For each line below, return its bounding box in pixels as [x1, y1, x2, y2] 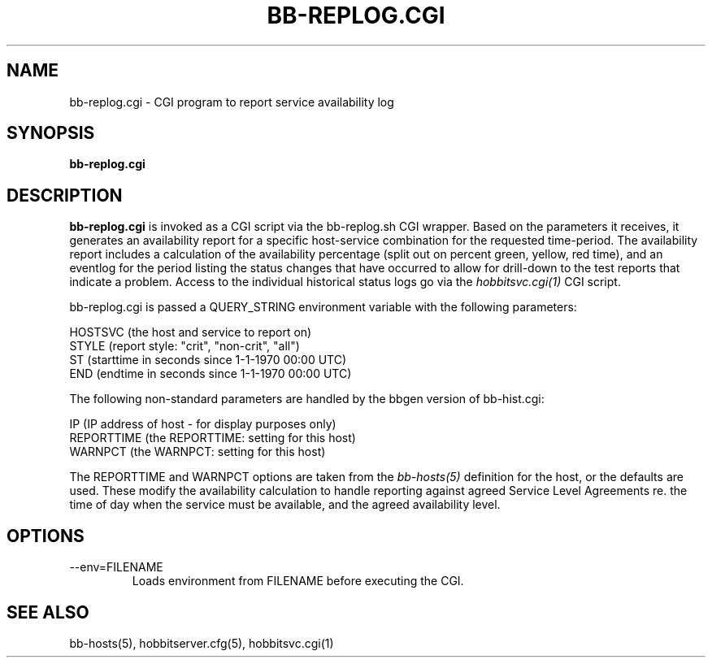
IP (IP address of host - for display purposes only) [69, 417, 336, 432]
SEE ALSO [7, 601, 89, 623]
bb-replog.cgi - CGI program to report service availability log [69, 94, 394, 109]
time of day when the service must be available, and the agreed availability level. [69, 497, 501, 512]
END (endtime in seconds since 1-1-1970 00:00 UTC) [69, 367, 352, 381]
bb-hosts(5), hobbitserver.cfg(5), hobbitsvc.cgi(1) [69, 636, 334, 650]
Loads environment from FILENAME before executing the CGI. [132, 574, 464, 588]
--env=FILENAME [69, 560, 163, 575]
